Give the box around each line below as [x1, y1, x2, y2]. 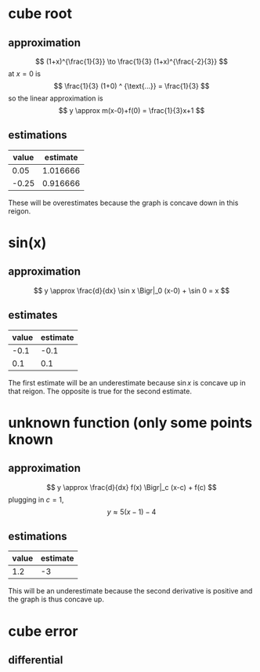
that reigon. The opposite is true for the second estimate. [8, 386, 193, 396]
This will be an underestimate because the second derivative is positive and [8, 586, 253, 596]
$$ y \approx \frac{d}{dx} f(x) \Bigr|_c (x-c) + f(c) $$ [46, 482, 217, 491]
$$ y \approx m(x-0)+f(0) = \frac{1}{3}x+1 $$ [58, 106, 205, 115]
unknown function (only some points [8, 414, 253, 432]
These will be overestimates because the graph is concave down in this [8, 198, 239, 207]
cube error [8, 622, 78, 640]
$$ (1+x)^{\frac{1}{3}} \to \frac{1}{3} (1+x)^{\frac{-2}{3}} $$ [34, 57, 229, 66]
